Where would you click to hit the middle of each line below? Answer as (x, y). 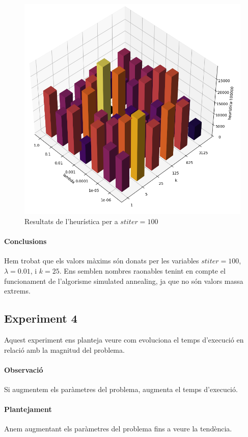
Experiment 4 (41, 318)
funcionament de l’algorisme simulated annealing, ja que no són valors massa (124, 281)
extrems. (17, 291)
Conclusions (25, 241)
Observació (24, 369)
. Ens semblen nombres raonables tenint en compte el (142, 271)
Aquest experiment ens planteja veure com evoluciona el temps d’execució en (124, 339)
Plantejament (28, 409)
